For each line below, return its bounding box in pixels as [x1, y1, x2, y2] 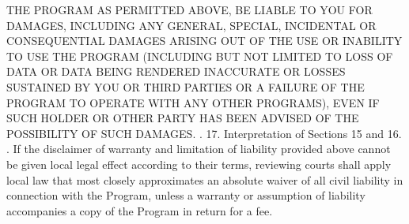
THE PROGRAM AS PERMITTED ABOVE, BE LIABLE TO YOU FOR [6, 2, 373, 17]
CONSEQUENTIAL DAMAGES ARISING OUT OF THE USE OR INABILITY [6, 32, 403, 49]
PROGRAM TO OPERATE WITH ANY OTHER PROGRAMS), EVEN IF [6, 94, 380, 110]
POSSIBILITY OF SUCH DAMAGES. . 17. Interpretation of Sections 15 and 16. [6, 125, 402, 141]
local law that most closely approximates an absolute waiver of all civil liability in [6, 171, 403, 188]
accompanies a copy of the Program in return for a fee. [6, 202, 273, 218]
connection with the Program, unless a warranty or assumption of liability [6, 187, 365, 203]
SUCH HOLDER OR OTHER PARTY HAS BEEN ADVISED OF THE [6, 110, 359, 126]
